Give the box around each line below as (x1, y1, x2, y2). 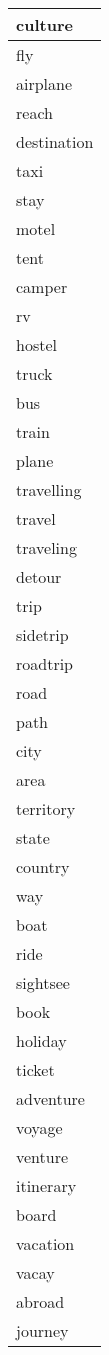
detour (16, 565, 62, 588)
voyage (16, 1116, 63, 1139)
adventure (16, 1087, 85, 1110)
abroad (16, 1290, 65, 1313)
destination (16, 130, 94, 153)
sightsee (16, 971, 70, 994)
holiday (16, 1029, 67, 1052)
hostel (16, 333, 57, 356)
